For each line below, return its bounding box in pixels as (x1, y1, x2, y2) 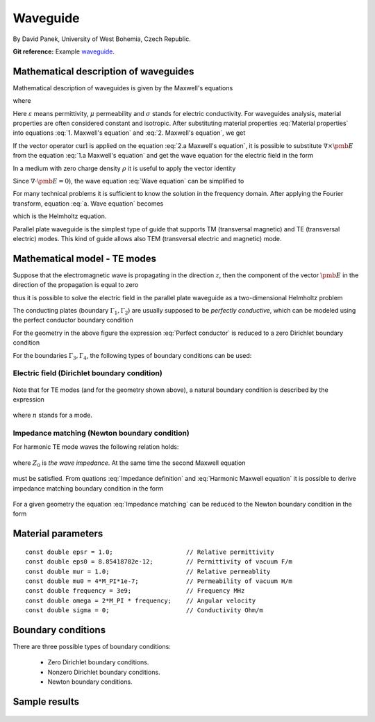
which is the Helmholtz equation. (12, 212, 107, 220)
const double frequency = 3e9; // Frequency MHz (25, 587, 245, 595)
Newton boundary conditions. (47, 678, 133, 686)
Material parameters (12, 528, 103, 540)
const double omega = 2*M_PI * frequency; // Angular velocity (25, 596, 256, 605)
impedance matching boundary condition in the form (12, 484, 164, 493)
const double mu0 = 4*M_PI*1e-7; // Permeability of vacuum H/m (25, 577, 293, 585)
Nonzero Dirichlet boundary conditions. (47, 668, 160, 676)
